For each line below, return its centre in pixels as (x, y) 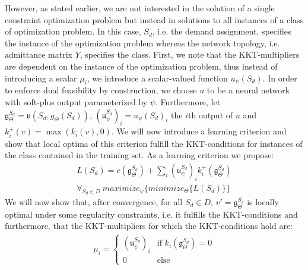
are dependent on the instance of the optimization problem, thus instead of (141, 66)
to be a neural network (248, 90)
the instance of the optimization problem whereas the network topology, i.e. (142, 43)
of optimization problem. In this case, (73, 31)
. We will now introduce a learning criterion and (199, 131)
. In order (280, 78)
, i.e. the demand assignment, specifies (222, 31)
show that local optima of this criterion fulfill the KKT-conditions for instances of (154, 143)
